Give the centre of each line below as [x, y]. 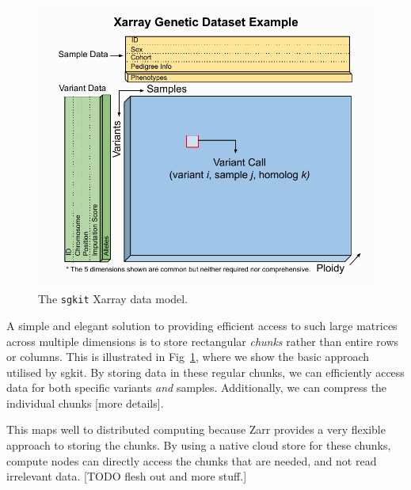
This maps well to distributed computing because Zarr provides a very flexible [196, 429]
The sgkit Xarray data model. [113, 299]
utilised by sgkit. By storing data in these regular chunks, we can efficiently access [205, 372]
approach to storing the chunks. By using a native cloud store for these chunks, [199, 445]
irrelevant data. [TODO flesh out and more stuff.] [127, 476]
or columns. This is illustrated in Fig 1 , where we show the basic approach [188, 357]
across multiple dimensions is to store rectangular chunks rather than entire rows [203, 341]
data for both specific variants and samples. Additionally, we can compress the [197, 387]
